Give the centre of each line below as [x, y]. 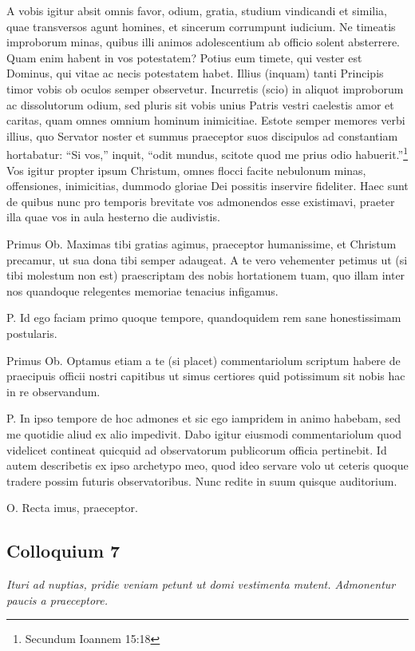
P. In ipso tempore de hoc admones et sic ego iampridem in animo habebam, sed [204, 418]
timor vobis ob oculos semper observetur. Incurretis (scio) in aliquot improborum [205, 88]
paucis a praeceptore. [57, 599]
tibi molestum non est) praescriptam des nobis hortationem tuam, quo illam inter [206, 275]
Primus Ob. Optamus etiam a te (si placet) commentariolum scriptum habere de [204, 360]
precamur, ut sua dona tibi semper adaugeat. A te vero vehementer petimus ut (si [207, 259]
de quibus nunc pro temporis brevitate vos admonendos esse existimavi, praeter [201, 201]
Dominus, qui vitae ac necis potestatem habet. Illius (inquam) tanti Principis [195, 73]
